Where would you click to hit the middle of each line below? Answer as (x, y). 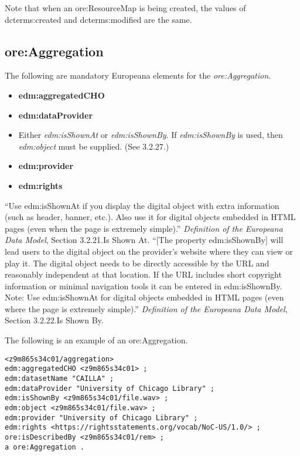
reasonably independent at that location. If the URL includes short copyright (143, 274)
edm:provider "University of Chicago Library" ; (101, 418)
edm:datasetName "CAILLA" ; (59, 378)
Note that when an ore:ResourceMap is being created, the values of (125, 8)
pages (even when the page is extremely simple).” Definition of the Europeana (144, 228)
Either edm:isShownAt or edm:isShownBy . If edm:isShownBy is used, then (151, 135)
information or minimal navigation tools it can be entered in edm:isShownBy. (144, 286)
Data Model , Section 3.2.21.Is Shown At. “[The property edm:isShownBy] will (144, 240)
